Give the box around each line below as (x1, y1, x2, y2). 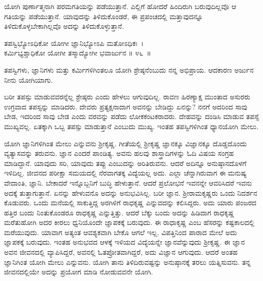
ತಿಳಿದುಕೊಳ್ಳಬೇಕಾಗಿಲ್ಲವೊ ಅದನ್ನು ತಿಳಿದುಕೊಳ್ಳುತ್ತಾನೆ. (4, 21, 124, 31)
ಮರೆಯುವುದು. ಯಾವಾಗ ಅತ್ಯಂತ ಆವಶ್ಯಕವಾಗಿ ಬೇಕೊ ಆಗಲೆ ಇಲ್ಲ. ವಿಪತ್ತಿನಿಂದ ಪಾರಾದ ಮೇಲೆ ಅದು (4, 227, 237, 237)
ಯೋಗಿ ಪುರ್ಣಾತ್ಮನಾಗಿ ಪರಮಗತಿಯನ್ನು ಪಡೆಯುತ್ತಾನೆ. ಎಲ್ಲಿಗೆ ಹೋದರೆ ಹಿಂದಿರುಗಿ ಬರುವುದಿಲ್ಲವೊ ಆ (4, 1, 236, 11)
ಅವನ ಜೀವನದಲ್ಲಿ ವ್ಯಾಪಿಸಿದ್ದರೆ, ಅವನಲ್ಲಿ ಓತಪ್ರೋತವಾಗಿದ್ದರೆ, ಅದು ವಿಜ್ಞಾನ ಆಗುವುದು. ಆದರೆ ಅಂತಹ (4, 247, 238, 257)
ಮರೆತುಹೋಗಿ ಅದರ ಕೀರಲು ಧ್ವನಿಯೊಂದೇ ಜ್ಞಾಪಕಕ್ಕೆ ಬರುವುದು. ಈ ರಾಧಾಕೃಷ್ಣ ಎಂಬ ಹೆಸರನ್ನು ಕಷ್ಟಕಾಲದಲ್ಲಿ (4, 217, 255, 228)
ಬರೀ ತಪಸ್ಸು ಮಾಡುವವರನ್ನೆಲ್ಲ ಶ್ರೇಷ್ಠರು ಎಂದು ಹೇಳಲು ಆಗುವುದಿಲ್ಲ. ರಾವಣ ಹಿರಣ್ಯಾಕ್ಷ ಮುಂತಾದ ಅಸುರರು (4, 91, 250, 102)
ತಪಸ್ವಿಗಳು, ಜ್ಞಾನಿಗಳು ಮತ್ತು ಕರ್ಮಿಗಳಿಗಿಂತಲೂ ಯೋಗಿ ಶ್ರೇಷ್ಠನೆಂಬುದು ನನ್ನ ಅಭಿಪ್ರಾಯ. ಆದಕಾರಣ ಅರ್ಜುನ (4, 64, 254, 75)
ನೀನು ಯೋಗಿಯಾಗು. (4, 74, 53, 85)
